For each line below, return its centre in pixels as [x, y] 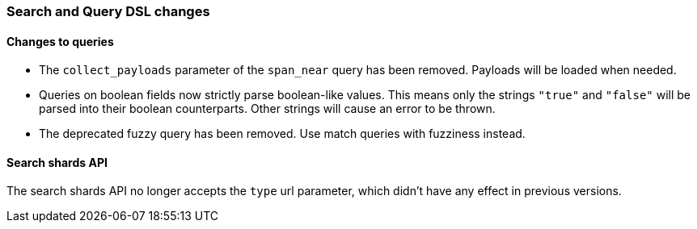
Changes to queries [60, 41]
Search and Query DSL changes [108, 11]
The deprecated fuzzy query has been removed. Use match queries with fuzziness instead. [282, 134]
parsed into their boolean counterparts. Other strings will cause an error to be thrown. [267, 109]
